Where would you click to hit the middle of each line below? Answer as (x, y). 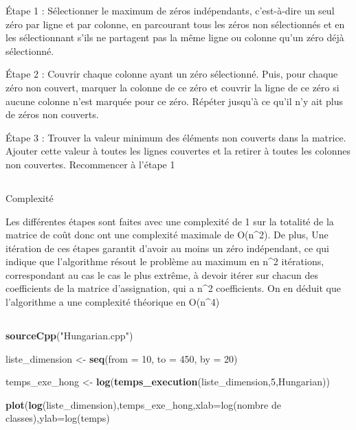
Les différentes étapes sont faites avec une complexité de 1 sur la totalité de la (170, 221)
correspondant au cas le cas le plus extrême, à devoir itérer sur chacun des (162, 274)
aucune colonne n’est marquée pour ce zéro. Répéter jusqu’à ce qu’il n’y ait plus (174, 101)
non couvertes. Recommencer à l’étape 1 (90, 164)
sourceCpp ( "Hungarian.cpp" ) (69, 336)
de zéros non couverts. (52, 114)
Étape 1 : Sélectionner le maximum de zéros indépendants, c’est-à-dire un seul (170, 10)
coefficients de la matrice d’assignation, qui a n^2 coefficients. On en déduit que (173, 288)
